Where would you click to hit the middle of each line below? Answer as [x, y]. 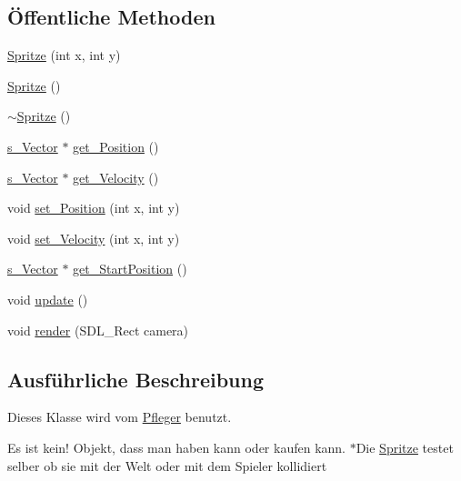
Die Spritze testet [405, 447]
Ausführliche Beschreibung [135, 379]
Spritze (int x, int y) [64, 55]
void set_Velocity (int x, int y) [94, 238]
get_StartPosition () [130, 269]
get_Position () [116, 146]
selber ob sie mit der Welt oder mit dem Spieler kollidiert [167, 465]
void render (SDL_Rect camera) [98, 330]
